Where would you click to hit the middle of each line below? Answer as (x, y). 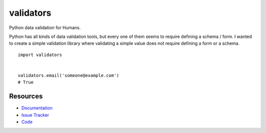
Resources (26, 96)
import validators (40, 55)
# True (26, 82)
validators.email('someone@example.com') (68, 75)
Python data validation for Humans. (45, 28)
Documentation (37, 108)
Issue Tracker (35, 115)
